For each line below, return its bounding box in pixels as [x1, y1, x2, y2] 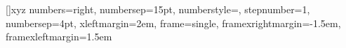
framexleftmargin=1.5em [6, 29, 112, 44]
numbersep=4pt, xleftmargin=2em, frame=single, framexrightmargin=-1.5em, [6, 15, 341, 30]
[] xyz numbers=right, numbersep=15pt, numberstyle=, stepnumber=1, [6, 2, 310, 16]
